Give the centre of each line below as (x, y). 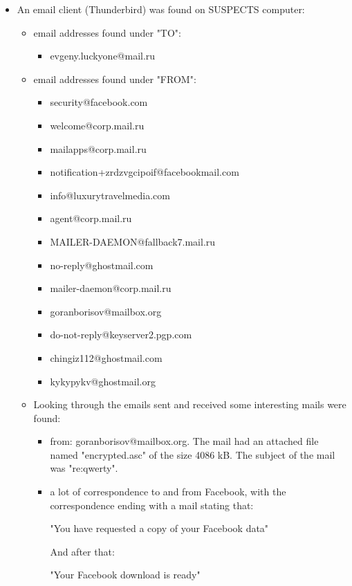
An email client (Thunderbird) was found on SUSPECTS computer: (161, 9)
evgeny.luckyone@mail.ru (103, 56)
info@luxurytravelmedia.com (110, 195)
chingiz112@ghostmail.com (106, 357)
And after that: (82, 551)
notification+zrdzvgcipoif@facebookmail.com (145, 172)
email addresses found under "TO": (107, 32)
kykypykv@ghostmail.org (103, 381)
